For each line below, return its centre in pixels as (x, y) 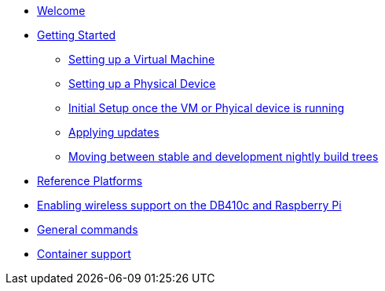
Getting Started (77, 35)
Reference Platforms (90, 181)
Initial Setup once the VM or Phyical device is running (207, 108)
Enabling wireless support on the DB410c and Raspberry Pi (189, 205)
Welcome (61, 11)
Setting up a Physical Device (142, 84)
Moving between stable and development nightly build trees (224, 156)
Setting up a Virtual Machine (142, 59)
